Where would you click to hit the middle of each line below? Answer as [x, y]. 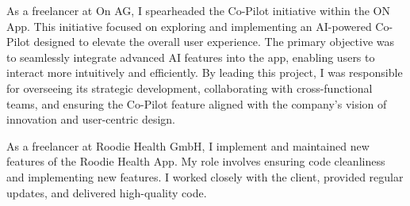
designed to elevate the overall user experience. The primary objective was [214, 42]
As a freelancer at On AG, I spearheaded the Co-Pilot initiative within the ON [198, 10]
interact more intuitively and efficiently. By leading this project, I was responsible [205, 72]
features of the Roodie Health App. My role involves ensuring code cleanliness [196, 161]
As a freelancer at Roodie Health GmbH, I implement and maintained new [188, 145]
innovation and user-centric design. [91, 119]
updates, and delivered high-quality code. [107, 192]
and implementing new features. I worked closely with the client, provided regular [205, 176]
